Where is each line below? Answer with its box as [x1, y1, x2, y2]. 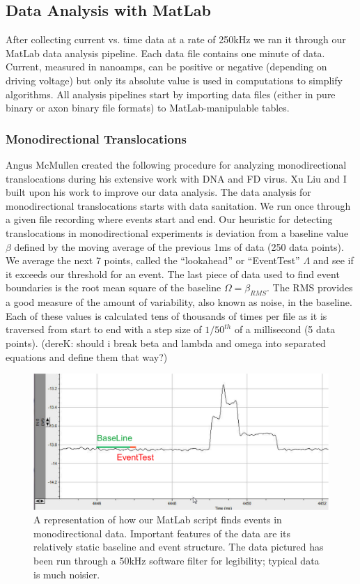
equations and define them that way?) [6, 349, 168, 364]
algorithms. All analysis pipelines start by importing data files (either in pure [6, 86, 336, 101]
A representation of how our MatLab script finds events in [33, 512, 282, 527]
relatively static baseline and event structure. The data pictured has [33, 539, 324, 554]
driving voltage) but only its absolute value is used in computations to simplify [6, 72, 343, 87]
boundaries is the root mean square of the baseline [6, 280, 221, 295]
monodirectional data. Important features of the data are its [33, 525, 290, 540]
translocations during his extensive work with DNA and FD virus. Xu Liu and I [6, 171, 347, 185]
